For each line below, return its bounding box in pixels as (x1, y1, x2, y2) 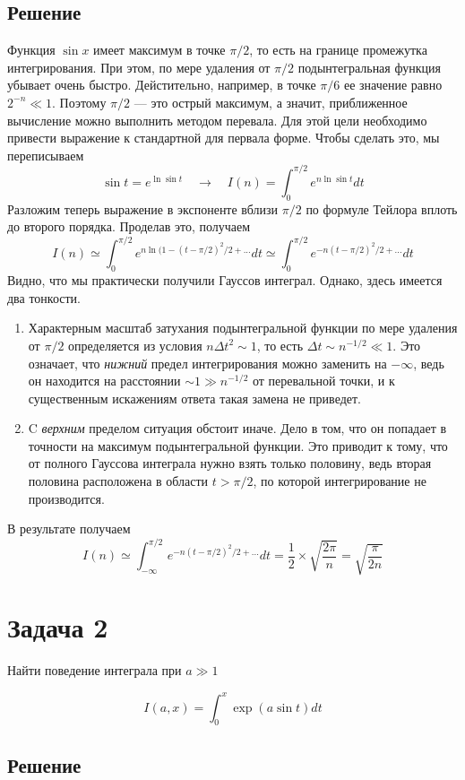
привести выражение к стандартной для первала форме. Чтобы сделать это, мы (7, 128, 440, 147)
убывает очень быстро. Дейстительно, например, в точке (7, 75, 316, 94)
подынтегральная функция (297, 57, 441, 76)
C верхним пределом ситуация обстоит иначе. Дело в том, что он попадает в (28, 419, 447, 438)
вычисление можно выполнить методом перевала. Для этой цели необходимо (7, 110, 427, 129)
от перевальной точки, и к (252, 371, 395, 390)
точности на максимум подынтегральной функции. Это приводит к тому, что (28, 436, 448, 455)
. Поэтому (52, 92, 107, 111)
